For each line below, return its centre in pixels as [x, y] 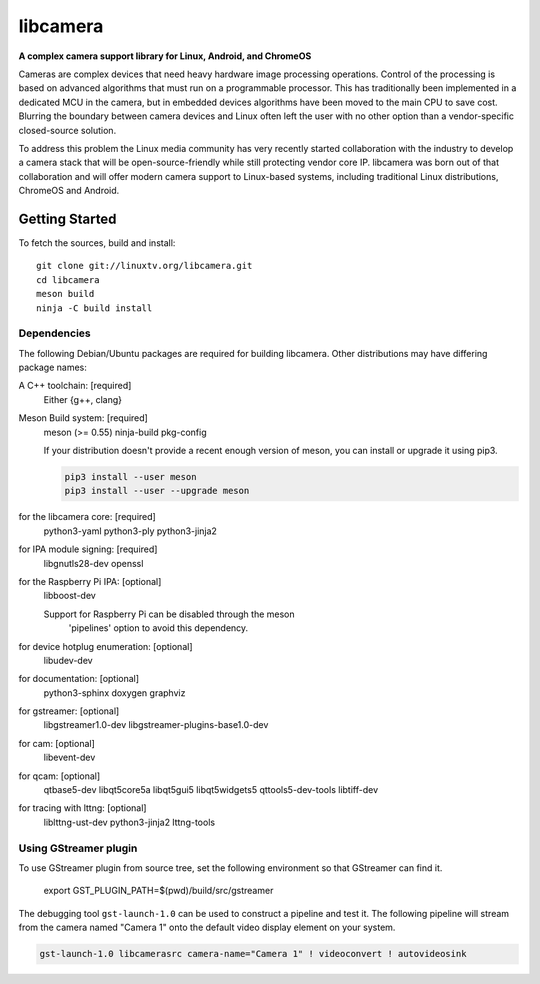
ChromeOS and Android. [69, 191]
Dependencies [55, 333]
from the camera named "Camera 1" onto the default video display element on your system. [207, 927]
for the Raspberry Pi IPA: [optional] [90, 581]
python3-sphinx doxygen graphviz [114, 692]
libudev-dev [68, 660]
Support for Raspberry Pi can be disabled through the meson [169, 614]
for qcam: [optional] [59, 776]
